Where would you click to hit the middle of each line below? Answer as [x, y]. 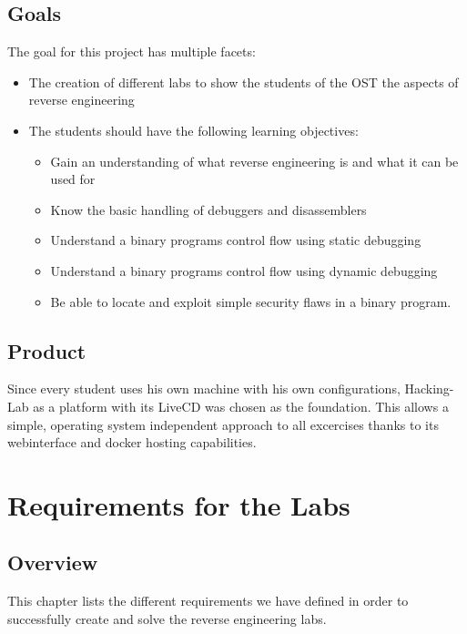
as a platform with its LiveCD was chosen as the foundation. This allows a [241, 406]
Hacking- [429, 389]
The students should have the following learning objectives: [193, 130]
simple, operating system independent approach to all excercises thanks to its [223, 424]
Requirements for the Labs [179, 504]
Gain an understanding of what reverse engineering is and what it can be [254, 161]
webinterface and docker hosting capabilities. [132, 442]
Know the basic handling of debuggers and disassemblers [208, 209]
